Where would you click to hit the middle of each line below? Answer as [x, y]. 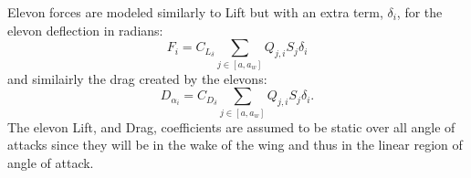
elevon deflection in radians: [85, 30]
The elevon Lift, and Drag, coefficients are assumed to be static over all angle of [231, 126]
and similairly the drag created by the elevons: [137, 78]
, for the [419, 12]
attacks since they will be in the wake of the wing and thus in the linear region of [235, 145]
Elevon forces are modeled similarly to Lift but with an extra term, [195, 12]
